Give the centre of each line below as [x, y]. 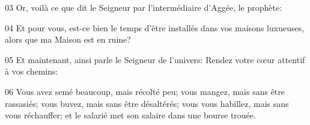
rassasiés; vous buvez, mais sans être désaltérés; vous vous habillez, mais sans [147, 103]
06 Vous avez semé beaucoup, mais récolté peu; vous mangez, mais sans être [145, 91]
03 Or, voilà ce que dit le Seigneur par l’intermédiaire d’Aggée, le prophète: [144, 7]
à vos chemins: [32, 71]
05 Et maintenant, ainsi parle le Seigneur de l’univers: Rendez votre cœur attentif [155, 59]
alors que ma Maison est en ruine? [68, 39]
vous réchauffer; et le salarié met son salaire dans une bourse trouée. [130, 115]
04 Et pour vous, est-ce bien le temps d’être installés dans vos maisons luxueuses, [155, 27]
